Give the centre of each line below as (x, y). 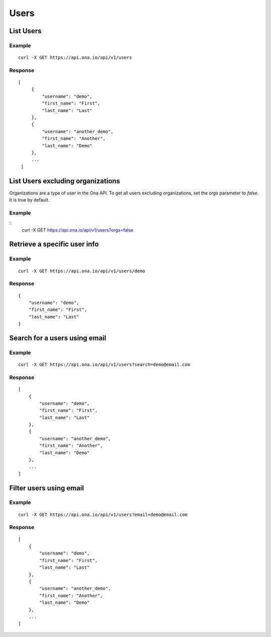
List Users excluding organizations (65, 181)
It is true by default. (29, 200)
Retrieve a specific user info (54, 244)
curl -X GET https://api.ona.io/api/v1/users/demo (82, 271)
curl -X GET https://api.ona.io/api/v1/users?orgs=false (78, 230)
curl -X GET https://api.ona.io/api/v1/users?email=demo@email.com (103, 514)
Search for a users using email (58, 338)
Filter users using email (47, 488)
